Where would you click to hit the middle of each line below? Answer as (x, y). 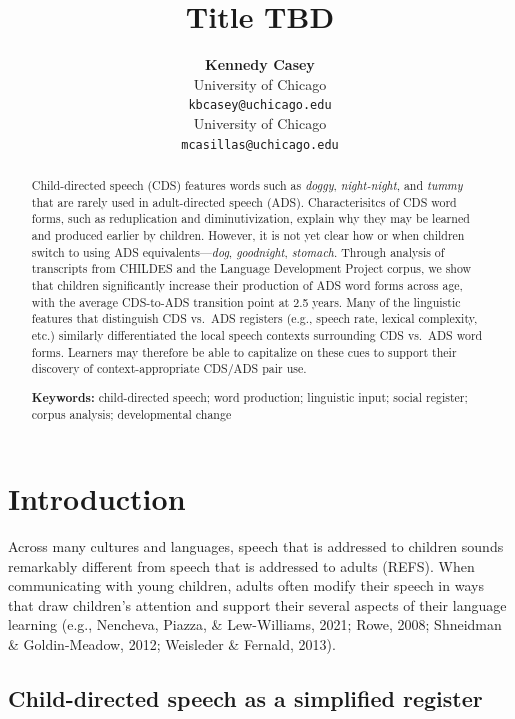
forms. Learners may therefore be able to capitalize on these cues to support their (244, 351)
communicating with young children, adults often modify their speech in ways (246, 585)
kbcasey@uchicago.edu (260, 105)
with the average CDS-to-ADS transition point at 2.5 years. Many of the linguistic (246, 301)
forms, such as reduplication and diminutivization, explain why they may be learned (250, 218)
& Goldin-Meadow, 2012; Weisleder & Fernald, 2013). (172, 644)
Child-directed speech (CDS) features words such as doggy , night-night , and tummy (247, 185)
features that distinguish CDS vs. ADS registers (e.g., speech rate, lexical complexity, (254, 318)
